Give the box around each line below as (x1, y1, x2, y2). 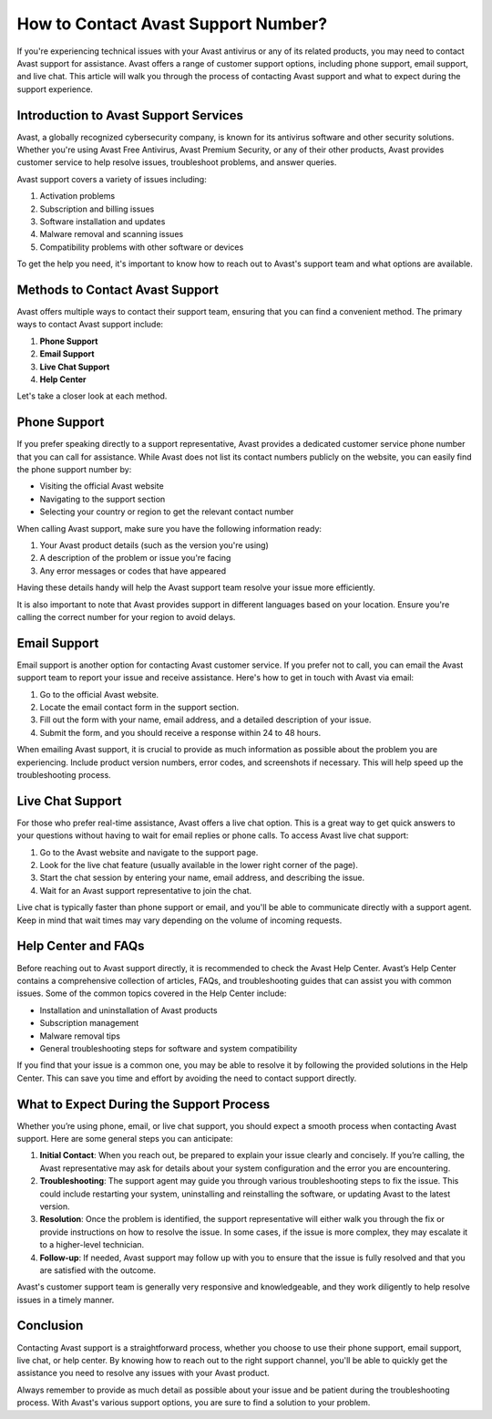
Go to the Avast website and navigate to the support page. (39, 846, 259, 857)
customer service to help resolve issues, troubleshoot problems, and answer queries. (16, 157, 337, 168)
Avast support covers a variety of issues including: (16, 173, 207, 184)
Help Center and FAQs (16, 938, 145, 954)
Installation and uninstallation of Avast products (39, 1004, 218, 1016)
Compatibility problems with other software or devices (39, 242, 244, 253)
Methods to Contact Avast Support (16, 282, 219, 297)
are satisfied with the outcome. (39, 1264, 157, 1276)
